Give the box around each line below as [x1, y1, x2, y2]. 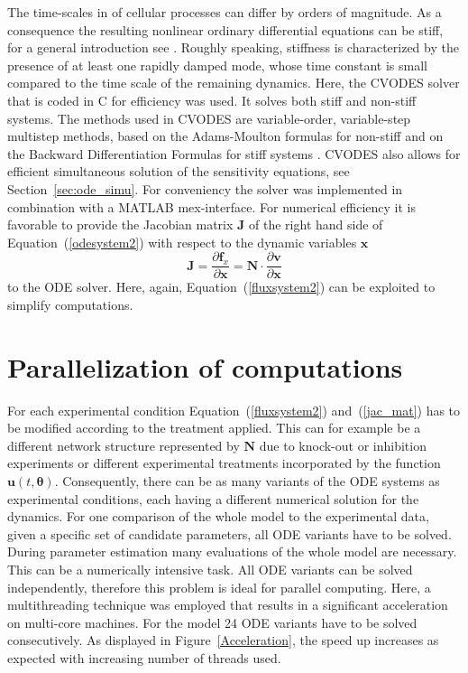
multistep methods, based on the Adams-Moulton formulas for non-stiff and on [7, 126, 444, 145]
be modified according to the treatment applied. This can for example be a [7, 418, 421, 437]
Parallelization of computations [7, 348, 403, 385]
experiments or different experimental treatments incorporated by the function [7, 453, 441, 472]
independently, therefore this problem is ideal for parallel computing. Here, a [7, 577, 431, 596]
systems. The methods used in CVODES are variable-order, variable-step [7, 108, 411, 127]
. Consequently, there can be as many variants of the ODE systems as [54, 472, 440, 491]
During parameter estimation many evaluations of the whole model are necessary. [7, 542, 457, 561]
